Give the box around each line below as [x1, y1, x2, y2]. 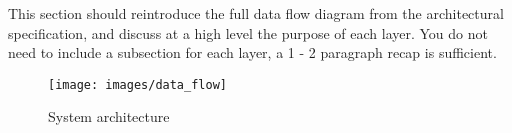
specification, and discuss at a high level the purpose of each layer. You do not [8, 22, 488, 43]
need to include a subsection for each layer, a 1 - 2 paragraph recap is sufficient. [8, 42, 497, 63]
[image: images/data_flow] [48, 77, 227, 92]
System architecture [48, 106, 170, 127]
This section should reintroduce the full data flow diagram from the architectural [8, 3, 504, 23]
